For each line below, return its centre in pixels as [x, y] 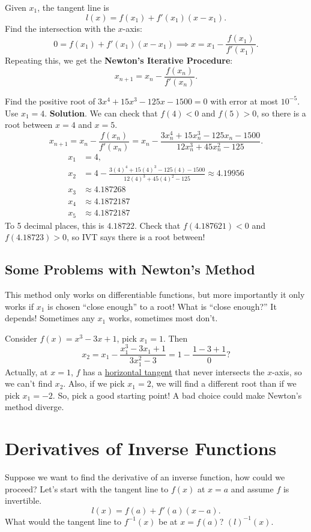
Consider [21, 338]
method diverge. [35, 407]
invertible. [23, 500]
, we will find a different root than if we [224, 383]
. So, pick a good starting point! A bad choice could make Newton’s [177, 395]
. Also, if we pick [94, 383]
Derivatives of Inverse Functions [141, 448]
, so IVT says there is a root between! [136, 237]
